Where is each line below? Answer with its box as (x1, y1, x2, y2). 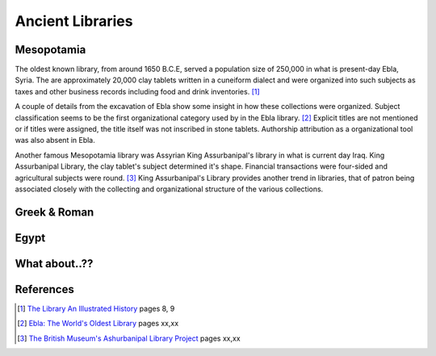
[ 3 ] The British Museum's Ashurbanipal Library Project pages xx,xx (17, 333, 241, 343)
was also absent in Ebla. (15, 136, 96, 145)
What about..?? (15, 257, 94, 270)
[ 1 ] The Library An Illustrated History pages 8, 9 (17, 304, 175, 313)
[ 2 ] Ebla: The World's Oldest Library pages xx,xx (17, 319, 179, 329)
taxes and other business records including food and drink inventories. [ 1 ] (15, 86, 260, 96)
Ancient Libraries (15, 12, 133, 30)
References (15, 283, 74, 296)
